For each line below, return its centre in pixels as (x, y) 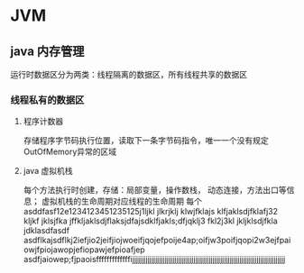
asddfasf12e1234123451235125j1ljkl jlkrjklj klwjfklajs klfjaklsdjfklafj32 (151, 212)
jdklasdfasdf (46, 231)
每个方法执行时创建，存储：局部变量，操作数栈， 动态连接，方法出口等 (155, 190)
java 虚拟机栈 (48, 171)
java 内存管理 (47, 51)
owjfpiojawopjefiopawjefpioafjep (84, 250)
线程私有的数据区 (47, 100)
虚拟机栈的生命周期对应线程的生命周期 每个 (121, 201)
